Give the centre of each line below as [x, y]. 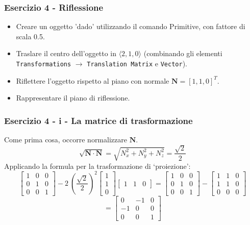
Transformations [44, 64]
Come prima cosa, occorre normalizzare [66, 140]
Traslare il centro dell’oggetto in [66, 53]
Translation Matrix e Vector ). [137, 63]
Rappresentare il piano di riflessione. [73, 98]
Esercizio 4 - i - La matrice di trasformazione [98, 120]
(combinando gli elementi [183, 53]
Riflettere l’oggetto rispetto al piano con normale [93, 80]
